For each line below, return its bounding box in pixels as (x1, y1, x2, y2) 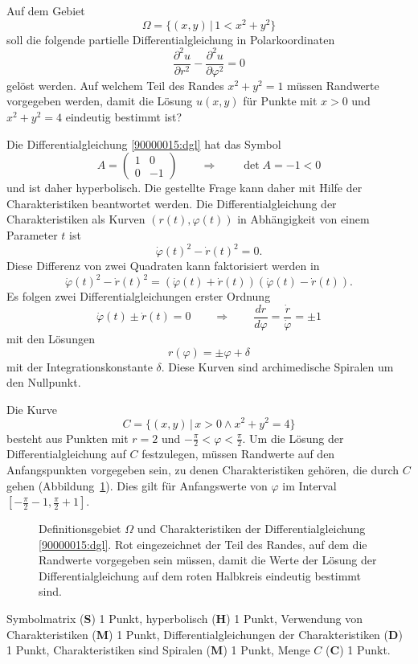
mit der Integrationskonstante (6, 358, 153, 375)
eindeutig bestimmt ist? (65, 109, 182, 125)
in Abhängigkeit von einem (237, 211, 370, 227)
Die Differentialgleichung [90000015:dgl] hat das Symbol (6, 135, 281, 152)
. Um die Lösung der (242, 429, 344, 446)
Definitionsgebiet (39, 520, 121, 537)
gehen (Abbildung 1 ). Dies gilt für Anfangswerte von (6, 477, 268, 494)
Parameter (6, 226, 58, 243)
